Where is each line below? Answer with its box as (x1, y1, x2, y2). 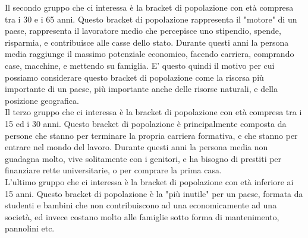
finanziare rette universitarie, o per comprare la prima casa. (5, 164, 222, 176)
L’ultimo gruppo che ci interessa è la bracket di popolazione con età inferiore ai (5, 175, 294, 188)
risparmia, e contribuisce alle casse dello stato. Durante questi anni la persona (5, 36, 289, 48)
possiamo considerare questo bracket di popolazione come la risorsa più (5, 71, 264, 83)
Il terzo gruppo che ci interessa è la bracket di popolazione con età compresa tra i (5, 106, 302, 118)
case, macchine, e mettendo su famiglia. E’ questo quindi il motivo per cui (5, 59, 275, 71)
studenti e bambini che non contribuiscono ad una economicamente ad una (5, 199, 277, 211)
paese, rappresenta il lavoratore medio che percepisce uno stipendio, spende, (5, 24, 281, 37)
